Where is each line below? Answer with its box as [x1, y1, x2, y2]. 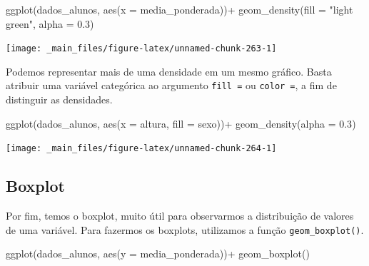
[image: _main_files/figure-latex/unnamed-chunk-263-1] [6, 44, 277, 54]
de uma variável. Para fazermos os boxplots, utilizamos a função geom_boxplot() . [6, 222, 364, 237]
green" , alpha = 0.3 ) [6, 16, 94, 31]
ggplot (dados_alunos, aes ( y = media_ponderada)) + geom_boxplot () [6, 246, 310, 261]
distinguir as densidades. [6, 92, 113, 107]
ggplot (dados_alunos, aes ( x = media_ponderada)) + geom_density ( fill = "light [6, 2, 353, 16]
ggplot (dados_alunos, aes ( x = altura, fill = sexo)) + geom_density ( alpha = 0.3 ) [6, 116, 356, 131]
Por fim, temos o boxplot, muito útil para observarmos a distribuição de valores [6, 208, 354, 223]
